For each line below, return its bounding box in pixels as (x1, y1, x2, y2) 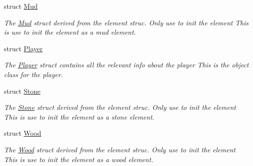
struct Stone (4, 85, 41, 96)
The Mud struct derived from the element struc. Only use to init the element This (4, 17, 249, 27)
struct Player (4, 43, 43, 53)
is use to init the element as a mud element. (4, 27, 136, 37)
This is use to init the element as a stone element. (4, 111, 155, 122)
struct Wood (4, 128, 42, 138)
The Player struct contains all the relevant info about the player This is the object (4, 60, 249, 70)
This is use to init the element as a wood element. (4, 154, 153, 164)
